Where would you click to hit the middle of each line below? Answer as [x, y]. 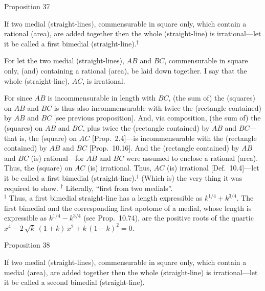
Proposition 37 [27, 6]
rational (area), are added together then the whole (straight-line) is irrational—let [133, 33]
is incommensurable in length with [102, 98]
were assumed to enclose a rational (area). [192, 157]
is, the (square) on [48, 138]
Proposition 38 [27, 245]
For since [18, 98]
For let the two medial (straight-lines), [64, 60]
